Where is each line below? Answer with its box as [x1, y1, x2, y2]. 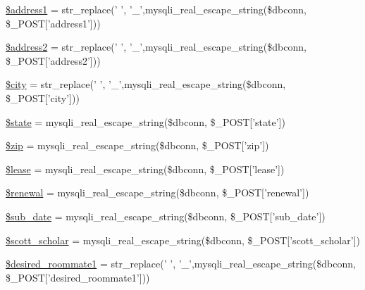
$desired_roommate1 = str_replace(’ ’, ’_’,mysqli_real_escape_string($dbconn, [6, 256, 356, 271]
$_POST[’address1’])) [6, 15, 101, 30]
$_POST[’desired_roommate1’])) [6, 270, 150, 284]
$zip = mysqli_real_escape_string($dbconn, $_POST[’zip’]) [6, 138, 269, 153]
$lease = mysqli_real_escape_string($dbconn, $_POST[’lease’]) [6, 161, 285, 176]
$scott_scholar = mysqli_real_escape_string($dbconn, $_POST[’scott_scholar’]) [6, 232, 360, 247]
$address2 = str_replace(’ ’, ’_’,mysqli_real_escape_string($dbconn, [6, 39, 307, 54]
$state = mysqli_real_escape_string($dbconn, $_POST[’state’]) [6, 114, 285, 129]
